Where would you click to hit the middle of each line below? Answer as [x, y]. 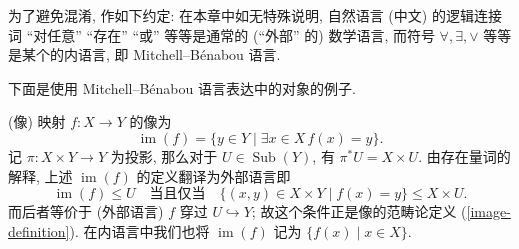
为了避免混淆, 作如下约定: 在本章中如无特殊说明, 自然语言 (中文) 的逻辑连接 [255, 15]
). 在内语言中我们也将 [139, 230]
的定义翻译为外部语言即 [213, 175]
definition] [39, 230]
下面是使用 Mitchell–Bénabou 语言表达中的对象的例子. [182, 87]
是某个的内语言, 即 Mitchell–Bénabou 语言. [144, 54]
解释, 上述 [40, 175]
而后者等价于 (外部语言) [86, 211]
